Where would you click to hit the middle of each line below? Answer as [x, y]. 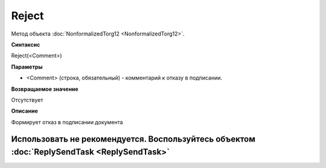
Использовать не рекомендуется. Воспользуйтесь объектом [133, 139]
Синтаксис [26, 45]
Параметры [27, 67]
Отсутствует [27, 100]
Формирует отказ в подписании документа [67, 122]
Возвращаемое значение [45, 89]
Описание [25, 111]
